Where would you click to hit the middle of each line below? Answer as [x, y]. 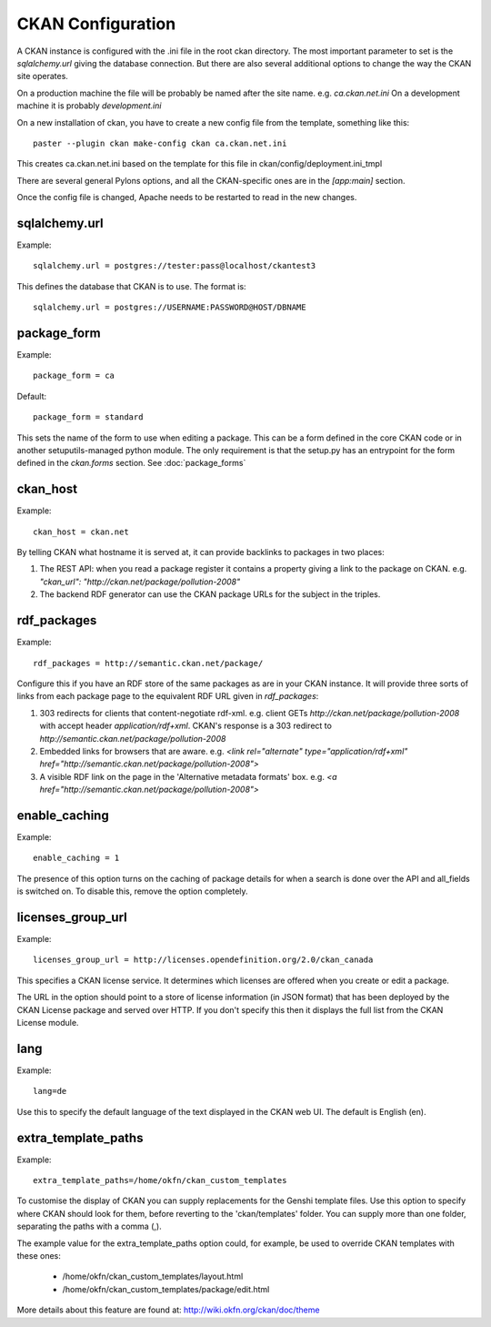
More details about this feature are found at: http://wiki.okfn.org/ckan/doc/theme [168, 1310]
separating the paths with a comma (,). [90, 1226]
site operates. [42, 76]
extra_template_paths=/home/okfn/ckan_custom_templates [160, 1180]
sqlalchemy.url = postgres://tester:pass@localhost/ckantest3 [175, 266]
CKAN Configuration [96, 24]
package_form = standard [88, 417]
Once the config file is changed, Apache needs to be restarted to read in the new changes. [187, 198]
